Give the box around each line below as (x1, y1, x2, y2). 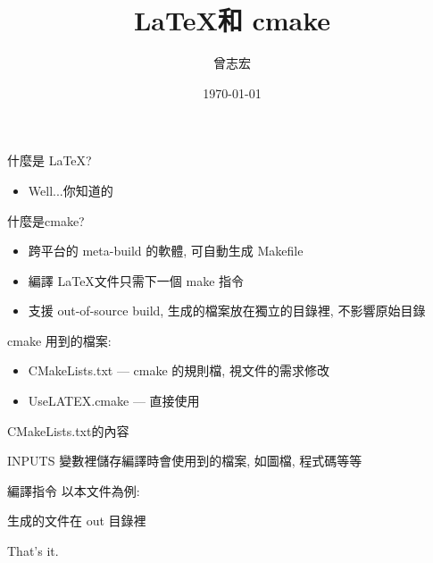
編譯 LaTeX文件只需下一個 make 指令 (28, 271, 245, 290)
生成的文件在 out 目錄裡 (7, 511, 146, 530)
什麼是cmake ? (7, 211, 85, 230)
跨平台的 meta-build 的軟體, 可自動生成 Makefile (28, 241, 304, 260)
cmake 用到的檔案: (7, 331, 112, 349)
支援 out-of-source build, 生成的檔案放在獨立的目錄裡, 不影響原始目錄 (28, 301, 426, 320)
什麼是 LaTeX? (7, 151, 92, 170)
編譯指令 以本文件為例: (7, 481, 140, 500)
